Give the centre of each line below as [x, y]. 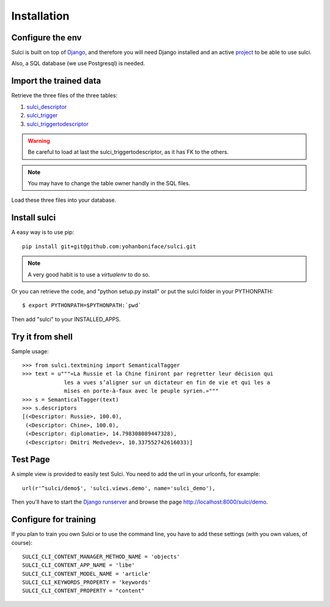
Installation [40, 16]
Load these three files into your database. [64, 200]
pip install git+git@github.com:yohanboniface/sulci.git [109, 246]
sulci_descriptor [47, 106]
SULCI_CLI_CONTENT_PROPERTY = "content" [83, 591]
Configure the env [46, 38]
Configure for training [53, 520]
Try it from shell [42, 337]
